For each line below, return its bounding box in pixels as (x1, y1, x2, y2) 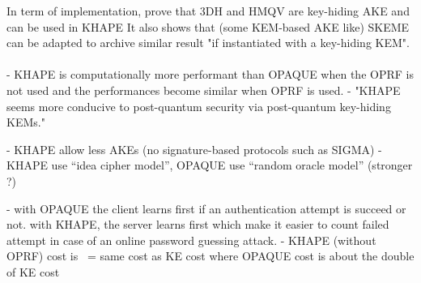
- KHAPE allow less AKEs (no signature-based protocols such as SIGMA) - (6, 140, 382, 157)
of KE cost (6, 263, 60, 280)
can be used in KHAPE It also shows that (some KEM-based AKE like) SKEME (6, 18, 410, 35)
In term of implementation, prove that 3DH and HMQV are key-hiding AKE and (6, 2, 410, 19)
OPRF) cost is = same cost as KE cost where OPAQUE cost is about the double (6, 247, 415, 264)
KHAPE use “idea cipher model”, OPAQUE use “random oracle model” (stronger (6, 157, 413, 174)
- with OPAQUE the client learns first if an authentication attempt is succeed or (6, 199, 406, 217)
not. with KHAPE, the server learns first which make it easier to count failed (6, 216, 389, 233)
